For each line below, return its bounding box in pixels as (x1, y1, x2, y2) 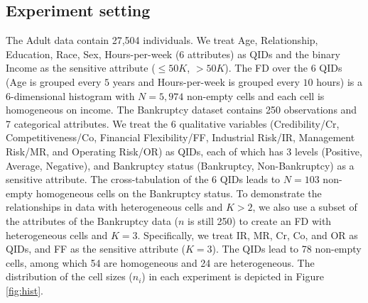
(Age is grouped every (6, 74, 102, 89)
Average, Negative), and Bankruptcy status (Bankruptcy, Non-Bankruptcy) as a (6, 158, 355, 172)
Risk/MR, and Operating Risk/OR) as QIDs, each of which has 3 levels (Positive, (6, 143, 362, 158)
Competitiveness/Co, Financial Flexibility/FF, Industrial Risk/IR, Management (6, 130, 355, 145)
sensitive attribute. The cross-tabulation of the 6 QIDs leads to (6, 172, 281, 187)
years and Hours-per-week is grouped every (112, 74, 300, 89)
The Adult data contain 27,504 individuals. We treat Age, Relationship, (6, 33, 318, 48)
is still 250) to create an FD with (188, 213, 332, 228)
